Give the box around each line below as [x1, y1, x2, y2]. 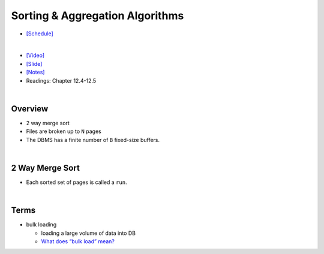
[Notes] [26, 69, 45, 76]
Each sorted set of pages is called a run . [26, 179, 127, 186]
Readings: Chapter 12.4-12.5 [26, 77, 97, 84]
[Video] [26, 52, 45, 59]
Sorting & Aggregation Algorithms [11, 9, 184, 22]
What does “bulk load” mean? [41, 237, 115, 245]
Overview [11, 104, 49, 114]
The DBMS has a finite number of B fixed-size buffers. [26, 136, 160, 143]
